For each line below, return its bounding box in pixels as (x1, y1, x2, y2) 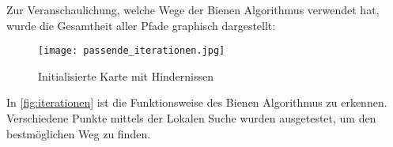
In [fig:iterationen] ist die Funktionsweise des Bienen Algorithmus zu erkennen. (6, 94, 387, 111)
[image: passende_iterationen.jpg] (38, 45, 225, 57)
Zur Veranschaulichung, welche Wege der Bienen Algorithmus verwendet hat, (6, 2, 380, 17)
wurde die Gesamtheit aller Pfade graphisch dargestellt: (6, 17, 276, 33)
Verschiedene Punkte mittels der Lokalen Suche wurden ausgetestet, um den (6, 110, 376, 126)
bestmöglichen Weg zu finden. (6, 125, 151, 141)
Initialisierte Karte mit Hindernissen (38, 67, 214, 84)
